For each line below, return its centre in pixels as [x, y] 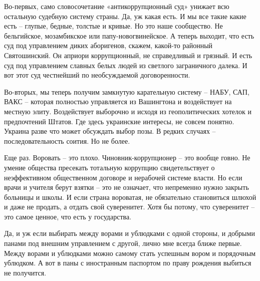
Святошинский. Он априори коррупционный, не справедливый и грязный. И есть [128, 55]
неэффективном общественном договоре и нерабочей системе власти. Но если [123, 177]
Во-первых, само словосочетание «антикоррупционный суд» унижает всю [117, 6]
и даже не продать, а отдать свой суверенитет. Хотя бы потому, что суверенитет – [129, 207]
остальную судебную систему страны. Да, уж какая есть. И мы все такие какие [125, 16]
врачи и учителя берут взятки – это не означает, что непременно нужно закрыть [126, 187]
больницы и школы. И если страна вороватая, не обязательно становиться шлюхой [130, 197]
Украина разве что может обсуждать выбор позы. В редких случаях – [110, 131]
